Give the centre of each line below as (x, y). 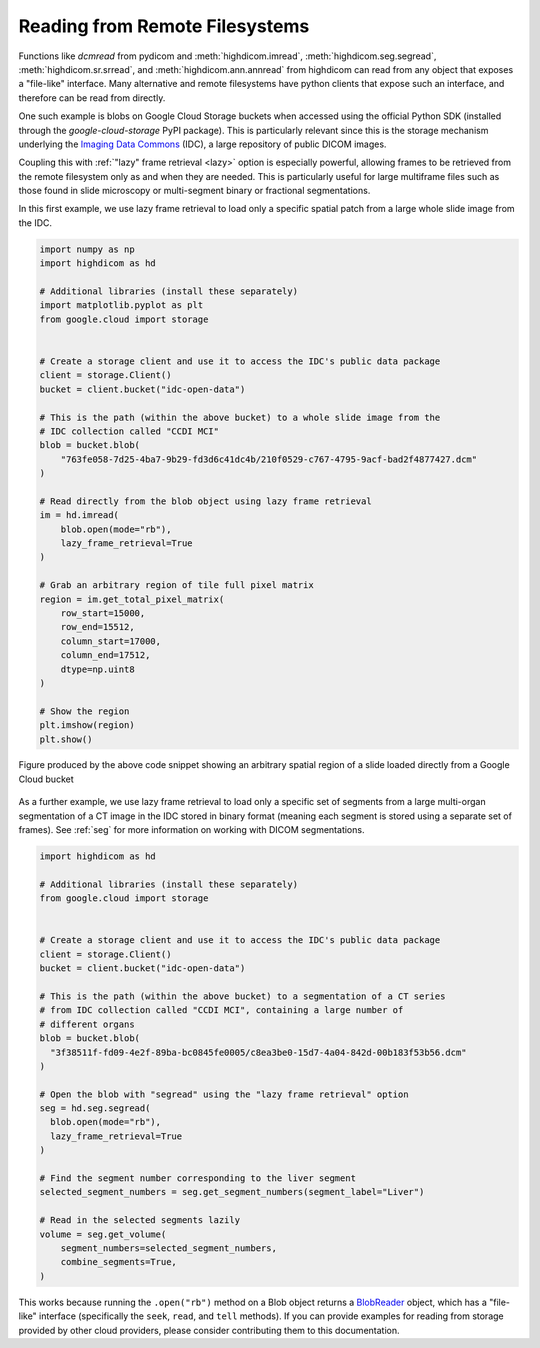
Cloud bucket (46, 779)
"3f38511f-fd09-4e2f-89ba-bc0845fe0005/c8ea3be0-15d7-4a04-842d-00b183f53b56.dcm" (258, 1052)
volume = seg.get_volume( (103, 1234)
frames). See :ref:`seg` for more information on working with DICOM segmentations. (191, 830)
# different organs (87, 1024)
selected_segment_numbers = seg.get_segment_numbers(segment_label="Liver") (232, 1192)
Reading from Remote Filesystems (164, 26)
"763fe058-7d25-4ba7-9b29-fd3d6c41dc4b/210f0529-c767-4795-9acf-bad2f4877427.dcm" (269, 459)
